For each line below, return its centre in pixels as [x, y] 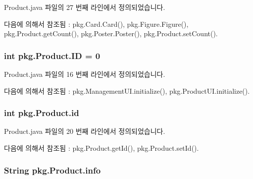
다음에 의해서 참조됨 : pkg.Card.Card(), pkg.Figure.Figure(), [96, 24]
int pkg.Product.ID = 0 [52, 55]
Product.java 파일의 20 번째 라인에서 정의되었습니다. [85, 131]
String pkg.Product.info [52, 170]
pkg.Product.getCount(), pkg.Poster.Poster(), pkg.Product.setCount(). [111, 33]
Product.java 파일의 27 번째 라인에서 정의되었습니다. [85, 7]
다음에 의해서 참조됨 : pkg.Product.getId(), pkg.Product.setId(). [101, 148]
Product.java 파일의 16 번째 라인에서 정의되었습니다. [85, 74]
